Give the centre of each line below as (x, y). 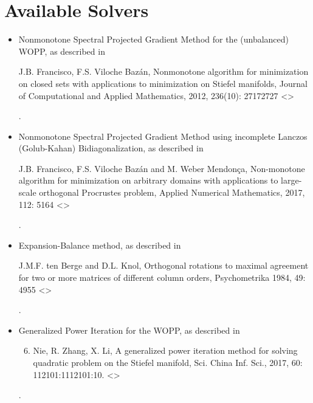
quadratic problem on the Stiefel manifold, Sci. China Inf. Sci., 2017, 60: (168, 362)
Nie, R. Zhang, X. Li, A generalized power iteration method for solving (165, 350)
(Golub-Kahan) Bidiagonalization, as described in (111, 148)
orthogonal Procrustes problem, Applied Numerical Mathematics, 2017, (172, 192)
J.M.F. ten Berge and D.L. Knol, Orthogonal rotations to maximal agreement (163, 265)
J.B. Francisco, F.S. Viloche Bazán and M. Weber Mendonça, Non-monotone (162, 168)
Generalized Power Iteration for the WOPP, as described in (129, 330)
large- (291, 180)
